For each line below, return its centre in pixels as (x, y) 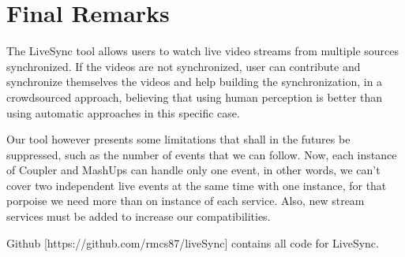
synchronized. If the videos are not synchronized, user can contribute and (184, 66)
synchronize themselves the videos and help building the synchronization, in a (195, 82)
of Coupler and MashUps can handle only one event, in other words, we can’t (193, 170)
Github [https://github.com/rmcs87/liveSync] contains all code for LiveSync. (193, 242)
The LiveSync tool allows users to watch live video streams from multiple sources (203, 51)
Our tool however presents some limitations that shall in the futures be (178, 139)
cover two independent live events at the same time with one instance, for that (197, 185)
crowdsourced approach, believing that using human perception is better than (195, 97)
